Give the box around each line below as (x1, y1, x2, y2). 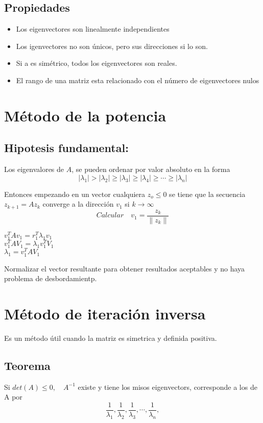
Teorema (4, 357, 51, 373)
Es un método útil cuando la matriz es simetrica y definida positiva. (4, 332, 217, 343)
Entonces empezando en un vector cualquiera (4, 188, 146, 199)
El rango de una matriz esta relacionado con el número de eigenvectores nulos (16, 74, 259, 85)
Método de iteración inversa (4, 303, 206, 324)
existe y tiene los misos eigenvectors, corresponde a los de (78, 381, 257, 392)
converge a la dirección (42, 198, 114, 209)
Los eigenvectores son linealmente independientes (16, 23, 170, 34)
